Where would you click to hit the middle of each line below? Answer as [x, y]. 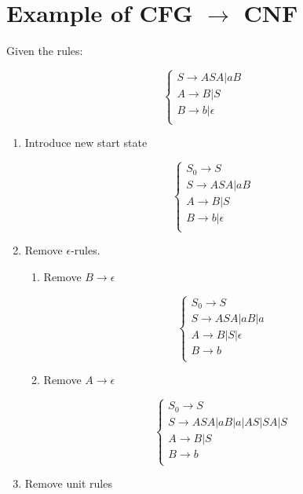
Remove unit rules [68, 483]
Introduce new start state [86, 143]
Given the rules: [45, 51]
